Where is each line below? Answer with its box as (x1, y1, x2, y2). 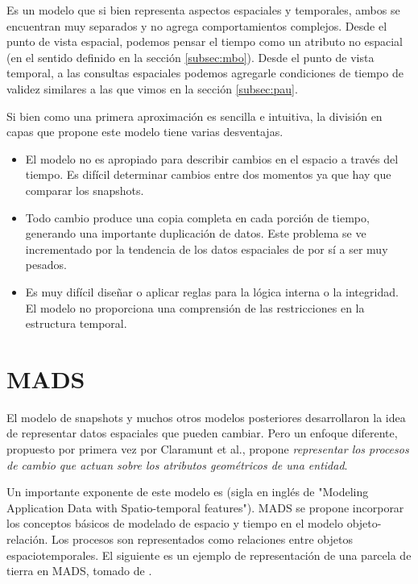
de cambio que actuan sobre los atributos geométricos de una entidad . (6, 456, 348, 473)
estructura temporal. (25, 315, 127, 332)
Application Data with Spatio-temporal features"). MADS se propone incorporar (6, 499, 404, 516)
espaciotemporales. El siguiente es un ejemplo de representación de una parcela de (6, 546, 412, 563)
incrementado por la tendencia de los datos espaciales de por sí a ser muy (25, 240, 388, 257)
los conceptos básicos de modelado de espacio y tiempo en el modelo (6, 515, 343, 532)
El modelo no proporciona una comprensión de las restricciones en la (25, 299, 365, 316)
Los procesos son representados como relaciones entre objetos (52, 530, 353, 547)
